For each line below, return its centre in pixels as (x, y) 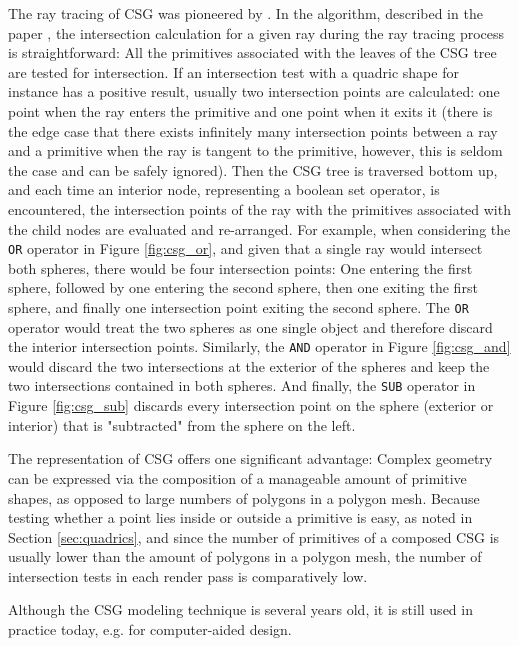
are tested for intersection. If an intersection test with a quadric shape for (233, 71)
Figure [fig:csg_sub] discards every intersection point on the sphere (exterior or (251, 405)
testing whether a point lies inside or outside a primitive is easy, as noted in (240, 517)
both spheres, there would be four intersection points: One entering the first (240, 267)
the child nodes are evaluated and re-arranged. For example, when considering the (259, 228)
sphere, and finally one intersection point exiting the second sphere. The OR (238, 306)
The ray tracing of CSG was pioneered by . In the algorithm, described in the (245, 13)
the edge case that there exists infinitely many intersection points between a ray (253, 130)
